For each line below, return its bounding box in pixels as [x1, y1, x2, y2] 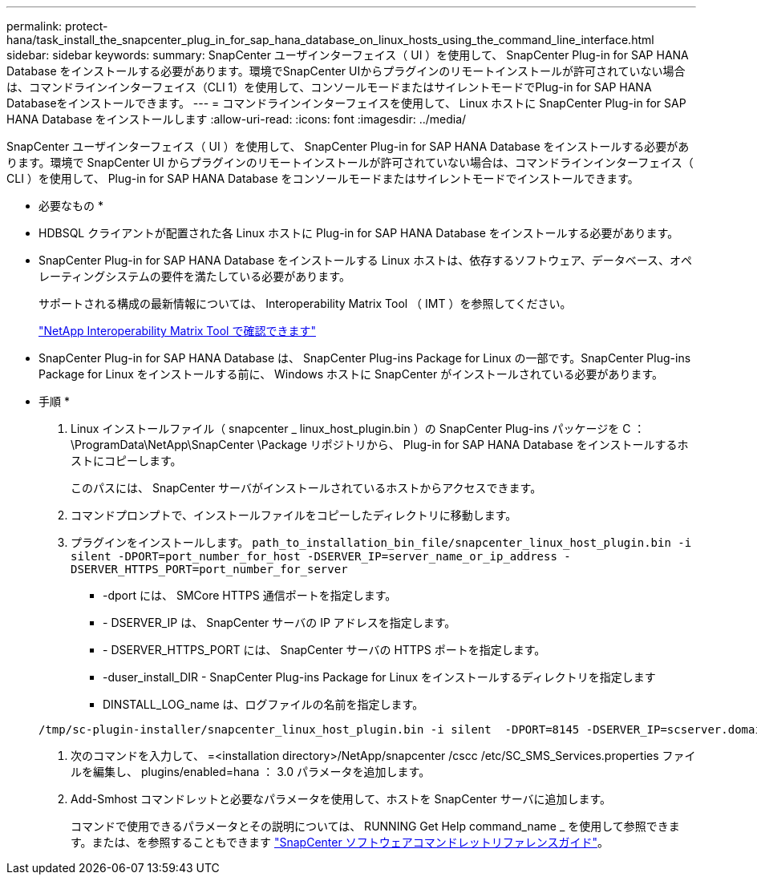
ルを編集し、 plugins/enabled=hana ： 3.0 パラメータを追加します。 [71, 765, 431, 778]
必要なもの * [38, 199, 103, 212]
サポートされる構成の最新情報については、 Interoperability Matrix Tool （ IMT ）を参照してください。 [38, 297, 572, 310]
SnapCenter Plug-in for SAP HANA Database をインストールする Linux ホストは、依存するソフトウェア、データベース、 [38, 253, 670, 267]
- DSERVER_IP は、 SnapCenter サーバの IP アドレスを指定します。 [103, 616, 456, 629]
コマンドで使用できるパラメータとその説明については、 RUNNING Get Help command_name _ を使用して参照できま [71, 819, 680, 833]
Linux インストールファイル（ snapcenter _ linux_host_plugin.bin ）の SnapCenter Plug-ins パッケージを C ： [71, 422, 646, 435]
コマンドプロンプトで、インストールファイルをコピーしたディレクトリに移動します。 [71, 508, 517, 522]
